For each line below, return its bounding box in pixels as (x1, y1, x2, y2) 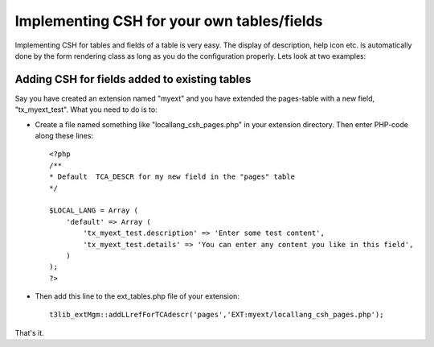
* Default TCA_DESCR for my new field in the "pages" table (49, 172, 295, 181)
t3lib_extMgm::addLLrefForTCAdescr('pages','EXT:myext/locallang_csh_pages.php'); (49, 310, 384, 320)
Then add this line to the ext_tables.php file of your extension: (35, 291, 240, 301)
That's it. (14, 328, 44, 337)
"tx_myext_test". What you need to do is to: (14, 105, 158, 114)
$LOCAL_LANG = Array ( (49, 206, 139, 215)
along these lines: (35, 131, 94, 141)
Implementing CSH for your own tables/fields (14, 12, 323, 30)
